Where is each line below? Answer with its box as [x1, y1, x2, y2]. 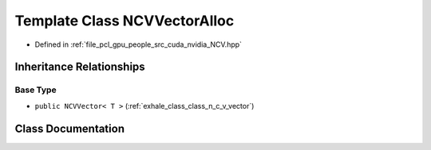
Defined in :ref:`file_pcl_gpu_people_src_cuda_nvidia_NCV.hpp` [34, 40, 243, 49]
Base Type [14, 84, 57, 95]
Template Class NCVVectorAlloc [14, 12, 235, 29]
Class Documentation [14, 121, 125, 135]
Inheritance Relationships [14, 60, 145, 74]
